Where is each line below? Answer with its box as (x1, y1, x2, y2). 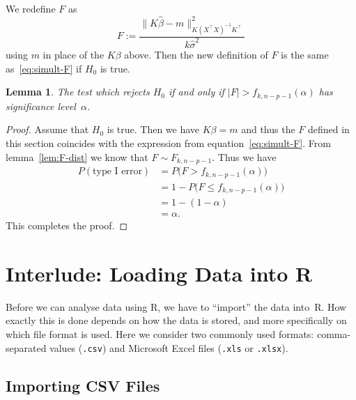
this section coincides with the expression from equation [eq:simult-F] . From (6, 135, 331, 150)
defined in (307, 122, 350, 137)
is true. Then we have (107, 122, 200, 137)
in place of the (42, 47, 105, 62)
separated (6, 340, 47, 355)
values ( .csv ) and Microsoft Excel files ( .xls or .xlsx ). (49, 340, 288, 355)
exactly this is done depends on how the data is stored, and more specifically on (6, 313, 347, 328)
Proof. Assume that (6, 122, 89, 137)
